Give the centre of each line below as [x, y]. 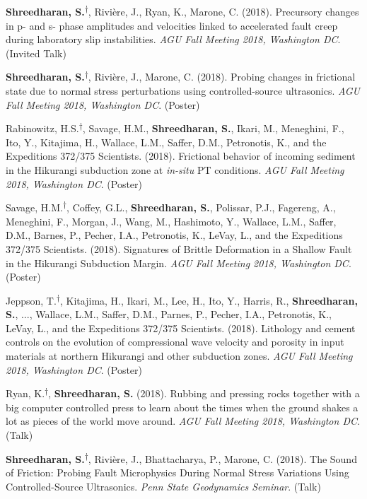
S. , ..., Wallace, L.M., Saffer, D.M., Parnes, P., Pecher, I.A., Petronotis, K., [169, 314]
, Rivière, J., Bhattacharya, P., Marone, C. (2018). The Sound [222, 458]
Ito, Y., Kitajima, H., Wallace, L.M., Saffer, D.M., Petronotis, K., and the [166, 142]
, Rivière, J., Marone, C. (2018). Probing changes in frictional [222, 77]
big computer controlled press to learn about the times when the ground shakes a [182, 407]
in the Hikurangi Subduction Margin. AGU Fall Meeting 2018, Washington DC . [179, 263]
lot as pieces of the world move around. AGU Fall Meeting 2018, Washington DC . [183, 421]
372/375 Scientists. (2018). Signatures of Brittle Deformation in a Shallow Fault [179, 248]
